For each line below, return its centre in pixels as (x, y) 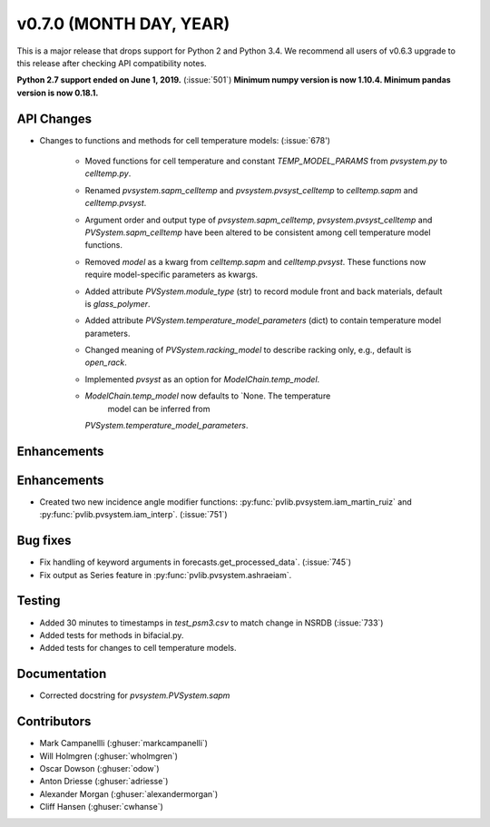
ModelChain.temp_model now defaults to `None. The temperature (208, 396)
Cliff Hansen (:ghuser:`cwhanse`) (101, 807)
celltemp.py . (108, 173)
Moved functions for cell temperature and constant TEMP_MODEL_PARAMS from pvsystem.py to (266, 161)
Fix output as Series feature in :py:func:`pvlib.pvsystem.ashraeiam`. (166, 575)
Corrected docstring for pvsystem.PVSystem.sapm (135, 695)
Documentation (62, 674)
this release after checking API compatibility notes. (112, 63)
